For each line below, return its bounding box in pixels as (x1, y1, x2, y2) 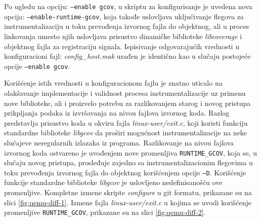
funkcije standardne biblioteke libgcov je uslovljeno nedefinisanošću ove (4, 177, 223, 188)
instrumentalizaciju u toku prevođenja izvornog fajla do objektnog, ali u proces (4, 21, 249, 31)
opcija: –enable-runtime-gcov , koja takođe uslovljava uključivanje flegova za (4, 11, 244, 21)
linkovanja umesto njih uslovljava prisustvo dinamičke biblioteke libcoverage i (4, 30, 242, 41)
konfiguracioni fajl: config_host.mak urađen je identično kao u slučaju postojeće (4, 51, 251, 61)
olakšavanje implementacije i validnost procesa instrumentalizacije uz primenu (4, 87, 246, 98)
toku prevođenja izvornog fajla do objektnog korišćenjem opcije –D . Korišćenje (4, 167, 246, 177)
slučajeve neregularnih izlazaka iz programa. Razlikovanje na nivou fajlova (4, 137, 234, 148)
